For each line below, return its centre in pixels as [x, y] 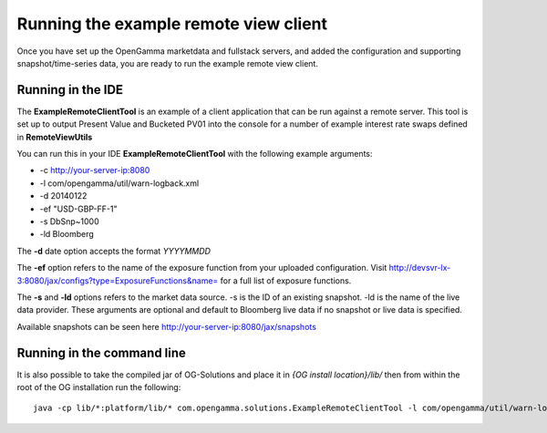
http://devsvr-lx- [420, 268]
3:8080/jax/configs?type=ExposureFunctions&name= [118, 280]
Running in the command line [102, 352]
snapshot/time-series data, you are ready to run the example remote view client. [168, 63]
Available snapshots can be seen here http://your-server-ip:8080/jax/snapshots [166, 326]
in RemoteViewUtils [55, 137]
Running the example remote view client [172, 24]
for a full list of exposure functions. [286, 280]
